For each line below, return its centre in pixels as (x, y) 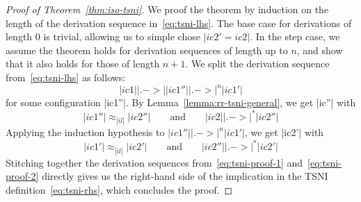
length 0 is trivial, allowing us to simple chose (103, 36)
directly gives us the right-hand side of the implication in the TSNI (185, 176)
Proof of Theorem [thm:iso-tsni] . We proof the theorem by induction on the (167, 9)
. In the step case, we (295, 36)
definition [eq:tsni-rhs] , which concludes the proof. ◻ (119, 189)
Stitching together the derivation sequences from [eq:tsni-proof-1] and (154, 162)
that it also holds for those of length (83, 64)
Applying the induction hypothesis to (85, 132)
